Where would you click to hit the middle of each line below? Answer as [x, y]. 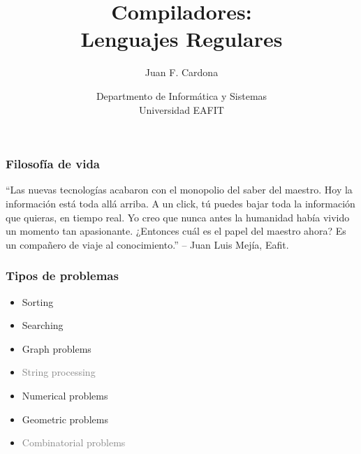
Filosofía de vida [53, 164]
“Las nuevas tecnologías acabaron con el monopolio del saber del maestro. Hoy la [179, 190]
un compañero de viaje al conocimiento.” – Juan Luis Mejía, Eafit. [147, 244]
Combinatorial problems [74, 442]
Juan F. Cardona [182, 72]
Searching [43, 325]
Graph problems [57, 348]
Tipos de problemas [62, 276]
